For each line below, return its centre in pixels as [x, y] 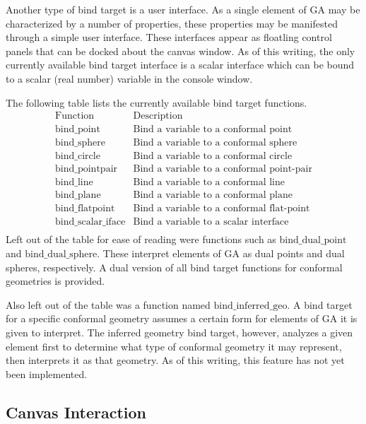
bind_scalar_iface [90, 222]
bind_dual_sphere [61, 255]
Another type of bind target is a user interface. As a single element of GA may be [183, 9]
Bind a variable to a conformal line [209, 183]
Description [158, 116]
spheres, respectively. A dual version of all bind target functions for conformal [174, 267]
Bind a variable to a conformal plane [213, 195]
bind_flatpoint [85, 209]
